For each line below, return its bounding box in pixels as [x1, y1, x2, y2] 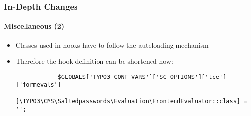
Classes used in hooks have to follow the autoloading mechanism [15, 39, 209, 50]
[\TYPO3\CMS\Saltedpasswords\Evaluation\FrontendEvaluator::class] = [15, 97, 248, 105]
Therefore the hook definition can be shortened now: [15, 56, 173, 66]
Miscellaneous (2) [4, 21, 65, 31]
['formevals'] [15, 81, 61, 89]
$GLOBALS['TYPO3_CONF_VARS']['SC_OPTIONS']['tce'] [57, 73, 226, 80]
